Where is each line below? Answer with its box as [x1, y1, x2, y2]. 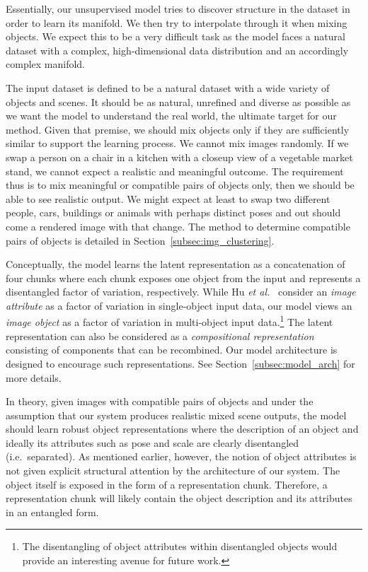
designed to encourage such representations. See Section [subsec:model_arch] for [6, 356, 355, 370]
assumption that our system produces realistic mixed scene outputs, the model [6, 407, 347, 422]
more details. [6, 370, 62, 385]
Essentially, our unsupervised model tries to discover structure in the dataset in [6, 1, 350, 16]
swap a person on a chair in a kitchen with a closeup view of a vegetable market [6, 149, 353, 164]
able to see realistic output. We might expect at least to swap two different [6, 191, 330, 206]
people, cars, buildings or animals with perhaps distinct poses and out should [6, 205, 341, 220]
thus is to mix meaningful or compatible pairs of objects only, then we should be [6, 177, 355, 192]
